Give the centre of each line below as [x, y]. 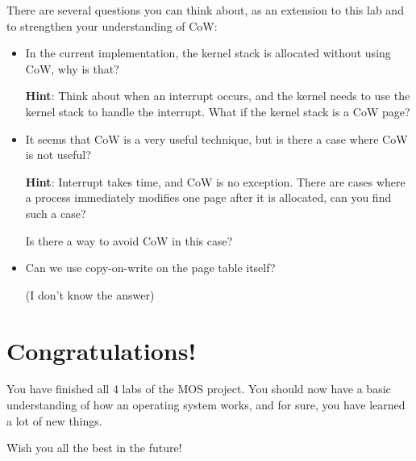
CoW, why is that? [72, 68]
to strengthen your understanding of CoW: [112, 25]
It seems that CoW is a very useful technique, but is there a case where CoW [216, 138]
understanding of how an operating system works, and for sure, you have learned [206, 405]
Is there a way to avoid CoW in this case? [129, 240]
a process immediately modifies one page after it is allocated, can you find [208, 197]
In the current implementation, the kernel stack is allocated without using [208, 53]
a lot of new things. [54, 420]
